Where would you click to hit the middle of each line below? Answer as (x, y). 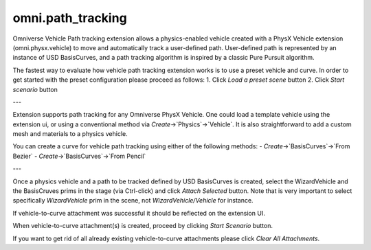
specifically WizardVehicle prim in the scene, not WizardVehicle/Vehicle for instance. (133, 201)
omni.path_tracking (70, 18)
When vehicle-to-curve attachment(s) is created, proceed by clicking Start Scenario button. (143, 226)
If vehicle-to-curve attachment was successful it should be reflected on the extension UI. (139, 213)
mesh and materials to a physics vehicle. (70, 134)
